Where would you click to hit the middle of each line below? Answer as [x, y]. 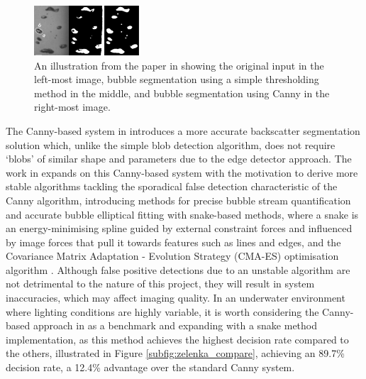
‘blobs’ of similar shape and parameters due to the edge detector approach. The [179, 159]
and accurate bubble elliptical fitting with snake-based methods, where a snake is [182, 214]
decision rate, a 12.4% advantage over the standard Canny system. [150, 367]
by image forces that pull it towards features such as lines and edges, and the [173, 242]
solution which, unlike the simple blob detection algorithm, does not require [171, 144]
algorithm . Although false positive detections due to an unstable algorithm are [178, 269]
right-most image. [72, 107]
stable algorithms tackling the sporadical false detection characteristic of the [172, 186]
